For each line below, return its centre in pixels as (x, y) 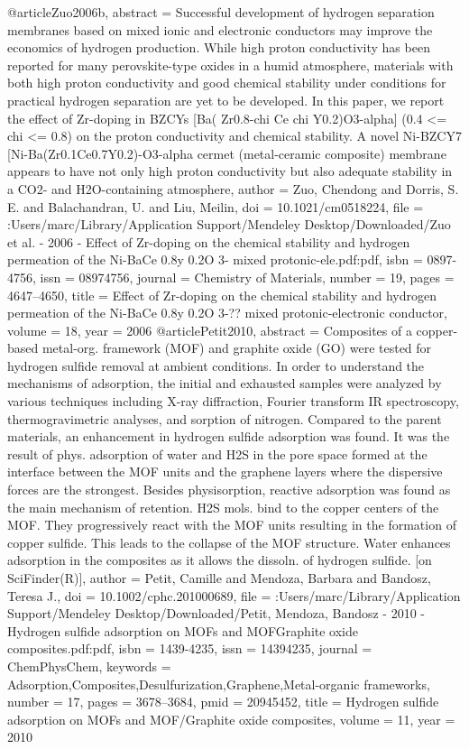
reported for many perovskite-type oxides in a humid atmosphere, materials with (230, 65)
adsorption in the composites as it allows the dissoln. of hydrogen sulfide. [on (220, 560)
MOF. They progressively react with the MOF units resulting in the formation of (232, 525)
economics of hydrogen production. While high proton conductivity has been (219, 47)
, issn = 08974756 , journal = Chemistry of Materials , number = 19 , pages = (244, 277)
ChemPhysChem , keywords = (89, 666)
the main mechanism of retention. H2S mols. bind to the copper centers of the (223, 507)
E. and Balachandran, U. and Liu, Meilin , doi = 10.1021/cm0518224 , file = (216, 206)
